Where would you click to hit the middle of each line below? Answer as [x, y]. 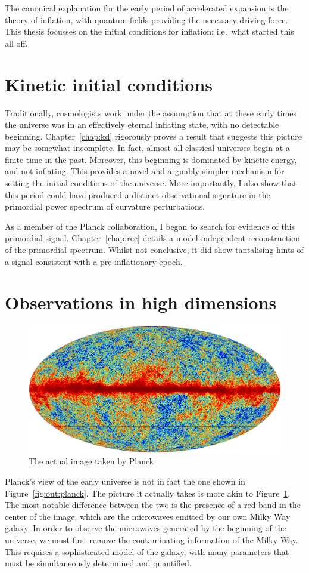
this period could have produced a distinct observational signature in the [138, 194]
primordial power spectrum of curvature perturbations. [105, 206]
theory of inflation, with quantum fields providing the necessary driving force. [146, 19]
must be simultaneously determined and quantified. [98, 563]
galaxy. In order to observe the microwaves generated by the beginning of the [146, 528]
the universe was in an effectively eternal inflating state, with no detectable [142, 124]
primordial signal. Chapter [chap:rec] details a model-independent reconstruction [152, 238]
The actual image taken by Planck [91, 461]
